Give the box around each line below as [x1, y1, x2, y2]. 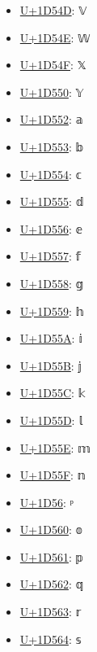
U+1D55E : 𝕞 [19, 439, 91, 456]
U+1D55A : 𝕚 [19, 330, 82, 347]
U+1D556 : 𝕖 [19, 220, 83, 237]
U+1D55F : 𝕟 [19, 466, 86, 484]
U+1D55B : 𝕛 [19, 357, 82, 374]
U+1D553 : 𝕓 [19, 138, 84, 155]
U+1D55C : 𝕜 [19, 384, 86, 401]
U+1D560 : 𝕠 [19, 521, 83, 538]
